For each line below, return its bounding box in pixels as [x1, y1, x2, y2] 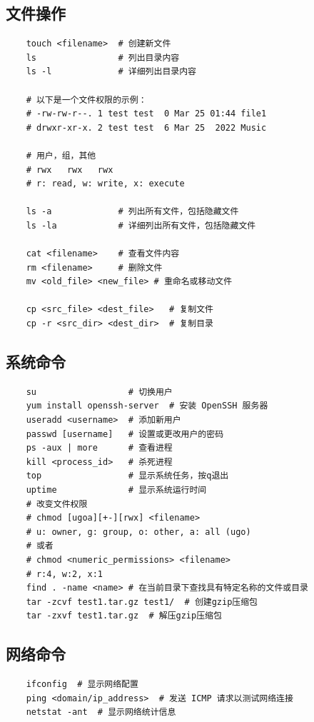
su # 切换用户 [26, 386, 173, 397]
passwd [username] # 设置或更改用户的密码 [26, 428, 224, 439]
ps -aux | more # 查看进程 [26, 443, 173, 453]
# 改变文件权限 [26, 498, 88, 509]
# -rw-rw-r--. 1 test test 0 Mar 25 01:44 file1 [26, 109, 267, 119]
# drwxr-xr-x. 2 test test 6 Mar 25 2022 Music [26, 122, 267, 133]
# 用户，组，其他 [26, 150, 96, 161]
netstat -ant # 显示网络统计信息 [26, 707, 176, 718]
